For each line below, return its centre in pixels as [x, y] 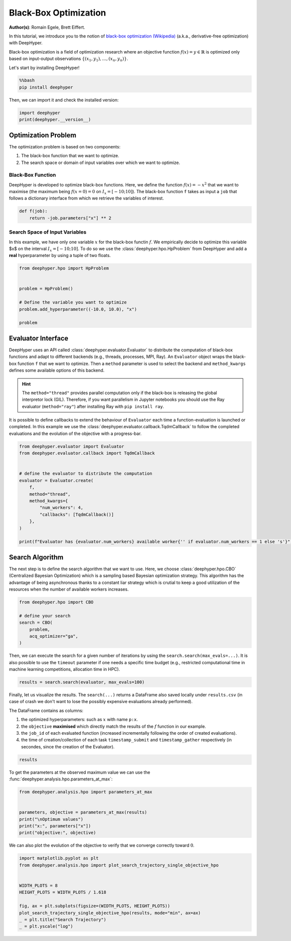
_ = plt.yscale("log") [46, 926]
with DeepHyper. [26, 43]
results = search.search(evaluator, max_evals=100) [82, 682]
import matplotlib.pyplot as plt [59, 858]
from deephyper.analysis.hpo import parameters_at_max [86, 792]
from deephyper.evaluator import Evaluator [72, 446]
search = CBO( [36, 623]
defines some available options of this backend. [57, 370]
